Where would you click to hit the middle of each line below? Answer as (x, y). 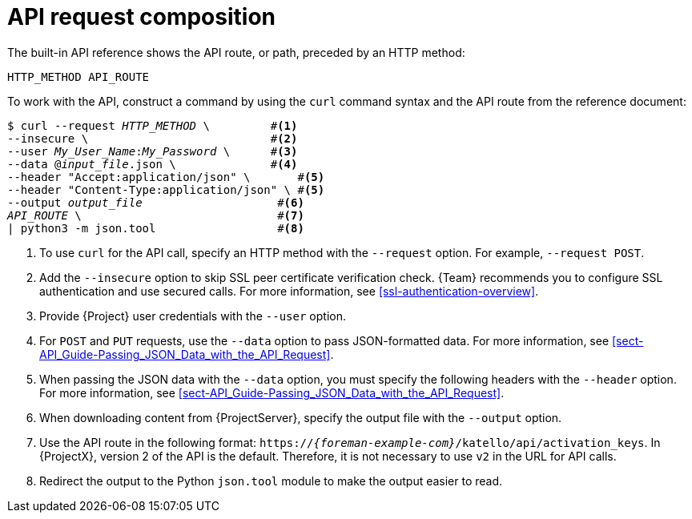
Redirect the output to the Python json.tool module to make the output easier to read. (271, 481)
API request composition (142, 17)
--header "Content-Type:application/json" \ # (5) (166, 189)
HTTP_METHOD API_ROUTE (78, 76)
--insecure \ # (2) (153, 138)
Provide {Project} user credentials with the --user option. (193, 316)
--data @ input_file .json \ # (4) (153, 164)
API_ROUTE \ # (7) (156, 215)
